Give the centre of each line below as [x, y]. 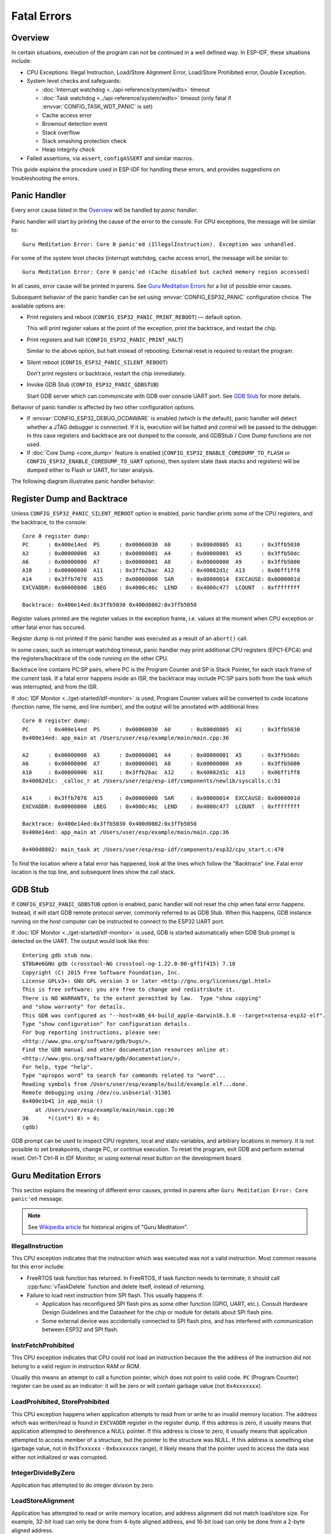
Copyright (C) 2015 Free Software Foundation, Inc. [101, 972]
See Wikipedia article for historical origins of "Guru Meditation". [108, 1227]
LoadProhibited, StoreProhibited [60, 1402]
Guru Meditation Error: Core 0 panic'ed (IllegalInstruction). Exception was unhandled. [160, 244]
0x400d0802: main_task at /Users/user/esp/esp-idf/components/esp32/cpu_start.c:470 [153, 850]
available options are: [38, 306]
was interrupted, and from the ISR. [55, 687]
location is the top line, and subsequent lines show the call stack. [93, 872]
